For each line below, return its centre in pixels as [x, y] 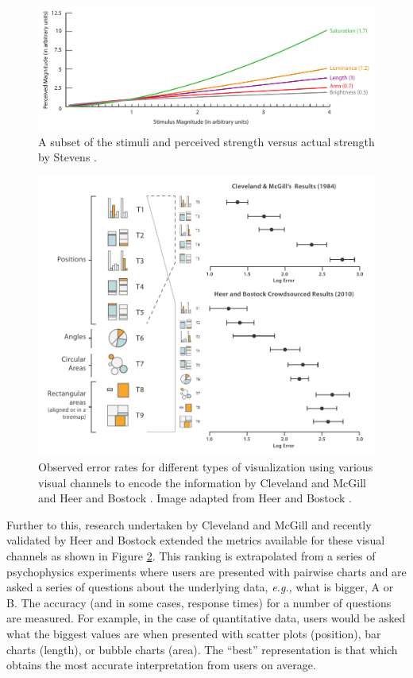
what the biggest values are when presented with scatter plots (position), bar [194, 634]
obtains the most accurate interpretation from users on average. [161, 665]
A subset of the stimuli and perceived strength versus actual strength [206, 141]
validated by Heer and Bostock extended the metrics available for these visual [196, 540]
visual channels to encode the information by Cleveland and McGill [202, 482]
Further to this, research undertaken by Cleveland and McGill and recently [189, 524]
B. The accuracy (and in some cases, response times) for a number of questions [199, 602]
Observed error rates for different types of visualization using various [206, 467]
